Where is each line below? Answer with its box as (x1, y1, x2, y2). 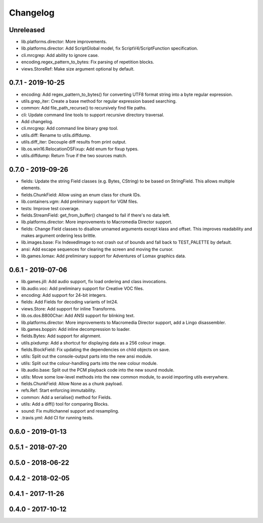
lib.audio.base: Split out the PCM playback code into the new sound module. (21, 367, 175, 373)
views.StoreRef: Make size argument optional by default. (21, 66, 135, 72)
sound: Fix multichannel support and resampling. (21, 408, 119, 414)
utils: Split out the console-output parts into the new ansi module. (21, 353, 152, 360)
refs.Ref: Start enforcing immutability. (21, 387, 96, 394)
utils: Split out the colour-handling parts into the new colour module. (21, 360, 158, 366)
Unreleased (9, 26, 45, 34)
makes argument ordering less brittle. (21, 233, 97, 238)
